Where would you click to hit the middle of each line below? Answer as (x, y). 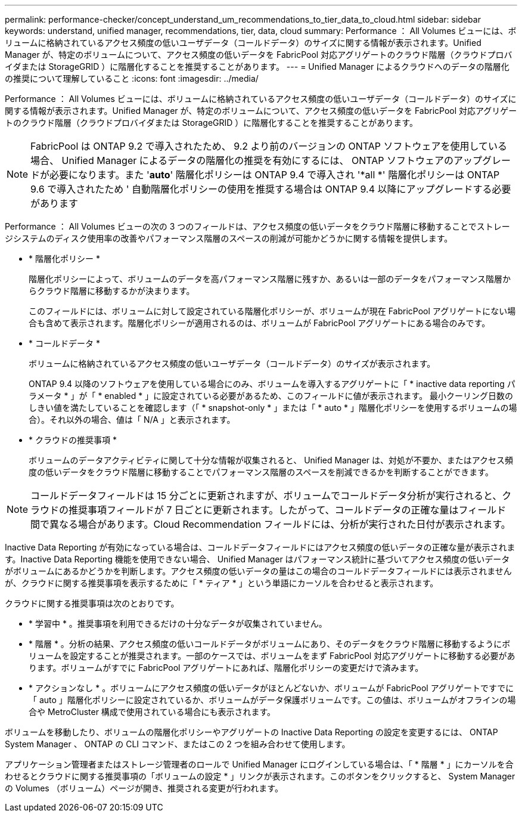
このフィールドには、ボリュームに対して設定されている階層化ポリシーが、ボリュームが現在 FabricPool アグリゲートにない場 (272, 311)
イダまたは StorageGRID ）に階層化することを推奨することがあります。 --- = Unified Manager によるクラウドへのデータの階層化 (257, 66)
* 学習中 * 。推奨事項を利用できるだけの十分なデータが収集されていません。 (178, 623)
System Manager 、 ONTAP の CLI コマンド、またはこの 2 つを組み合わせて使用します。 (178, 744)
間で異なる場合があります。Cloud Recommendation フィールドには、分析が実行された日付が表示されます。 (271, 524)
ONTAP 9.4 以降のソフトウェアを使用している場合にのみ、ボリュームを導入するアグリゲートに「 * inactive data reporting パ (272, 384)
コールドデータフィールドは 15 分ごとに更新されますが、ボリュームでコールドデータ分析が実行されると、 (266, 496)
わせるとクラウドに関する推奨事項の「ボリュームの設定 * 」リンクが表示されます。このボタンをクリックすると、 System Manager (260, 776)
